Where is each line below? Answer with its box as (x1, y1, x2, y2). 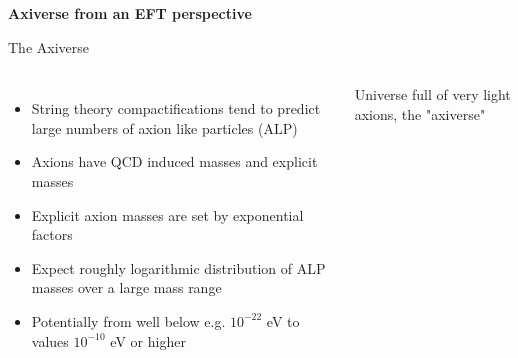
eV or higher (110, 330, 186, 351)
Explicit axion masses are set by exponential (31, 204, 304, 225)
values (31, 330, 69, 351)
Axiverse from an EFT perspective (8, 3, 252, 23)
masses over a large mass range (31, 277, 222, 298)
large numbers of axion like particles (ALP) (31, 117, 298, 138)
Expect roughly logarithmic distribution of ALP (31, 257, 326, 278)
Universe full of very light (354, 84, 511, 105)
